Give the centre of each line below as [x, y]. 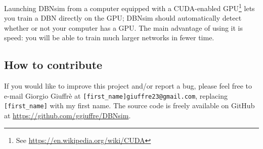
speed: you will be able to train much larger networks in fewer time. [109, 38]
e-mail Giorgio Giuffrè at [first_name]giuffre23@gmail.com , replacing [116, 95]
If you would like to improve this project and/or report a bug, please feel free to [128, 86]
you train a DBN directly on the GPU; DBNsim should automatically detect [123, 18]
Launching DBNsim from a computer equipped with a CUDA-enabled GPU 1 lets [129, 7]
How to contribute [53, 65]
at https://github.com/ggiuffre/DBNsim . [68, 116]
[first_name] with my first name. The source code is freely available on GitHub [129, 105]
